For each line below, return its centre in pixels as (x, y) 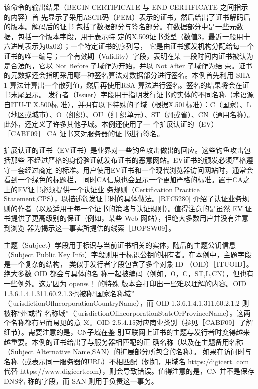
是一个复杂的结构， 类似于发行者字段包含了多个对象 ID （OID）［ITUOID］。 (129, 264)
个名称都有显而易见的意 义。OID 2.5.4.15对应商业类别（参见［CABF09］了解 (129, 322)
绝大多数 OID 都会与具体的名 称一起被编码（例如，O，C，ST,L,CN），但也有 (129, 274)
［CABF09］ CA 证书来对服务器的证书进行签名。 (84, 133)
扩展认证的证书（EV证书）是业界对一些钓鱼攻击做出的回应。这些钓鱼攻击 (124, 150)
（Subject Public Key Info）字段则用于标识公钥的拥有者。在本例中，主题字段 (128, 254)
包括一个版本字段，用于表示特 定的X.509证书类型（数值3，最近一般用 (130, 36)
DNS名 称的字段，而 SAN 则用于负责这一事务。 (81, 380)
